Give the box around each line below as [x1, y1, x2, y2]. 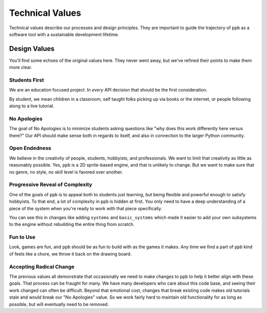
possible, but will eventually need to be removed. [9, 301, 109, 307]
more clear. [9, 64, 32, 70]
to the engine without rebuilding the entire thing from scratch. [9, 222, 134, 227]
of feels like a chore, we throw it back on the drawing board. [9, 251, 132, 257]
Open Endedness [9, 145, 51, 152]
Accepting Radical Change [9, 263, 75, 270]
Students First [9, 77, 44, 84]
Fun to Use [9, 234, 36, 241]
